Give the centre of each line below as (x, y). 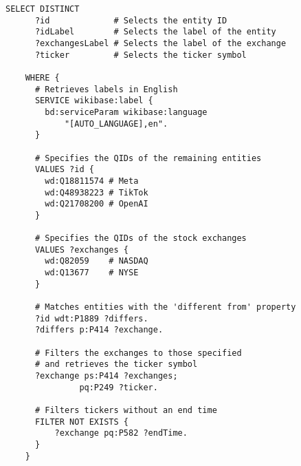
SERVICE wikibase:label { (94, 101)
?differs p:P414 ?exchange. (99, 330)
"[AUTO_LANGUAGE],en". (116, 124)
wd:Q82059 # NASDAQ (97, 261)
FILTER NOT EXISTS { (81, 422)
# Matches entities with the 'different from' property (165, 307)
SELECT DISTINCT (43, 9)
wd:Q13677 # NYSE (92, 273)
